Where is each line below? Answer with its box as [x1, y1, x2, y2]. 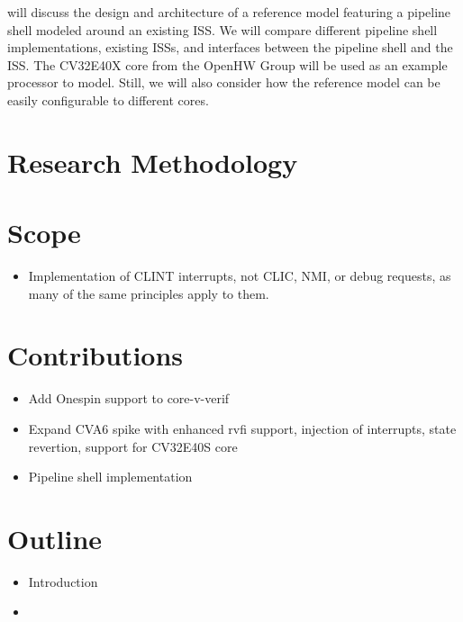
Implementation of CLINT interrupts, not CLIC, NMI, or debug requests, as [28, 266, 451, 285]
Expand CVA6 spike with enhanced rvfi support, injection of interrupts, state [28, 419, 457, 437]
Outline [7, 519, 103, 556]
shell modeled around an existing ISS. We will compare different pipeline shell [7, 20, 438, 39]
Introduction [28, 572, 98, 590]
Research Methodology [7, 143, 298, 180]
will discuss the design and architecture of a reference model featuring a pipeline [7, 3, 451, 21]
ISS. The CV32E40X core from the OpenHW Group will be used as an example [7, 55, 448, 74]
